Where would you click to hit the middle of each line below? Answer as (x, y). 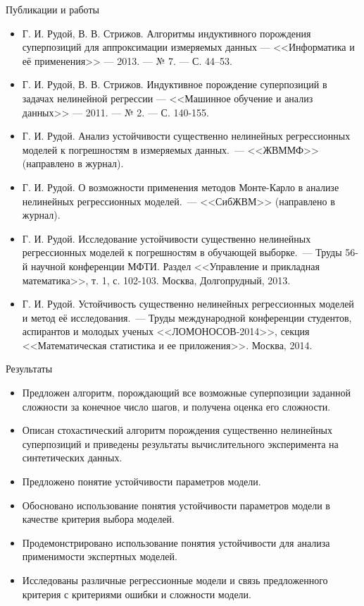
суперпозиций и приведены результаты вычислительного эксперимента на (180, 443)
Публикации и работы (52, 9)
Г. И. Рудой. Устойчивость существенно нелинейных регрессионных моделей (188, 304)
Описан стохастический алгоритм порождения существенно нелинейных (177, 430)
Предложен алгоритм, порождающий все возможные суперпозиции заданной (186, 393)
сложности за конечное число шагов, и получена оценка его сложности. (176, 406)
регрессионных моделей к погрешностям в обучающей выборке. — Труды (182, 252)
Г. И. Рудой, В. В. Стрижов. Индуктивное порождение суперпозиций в (175, 84)
